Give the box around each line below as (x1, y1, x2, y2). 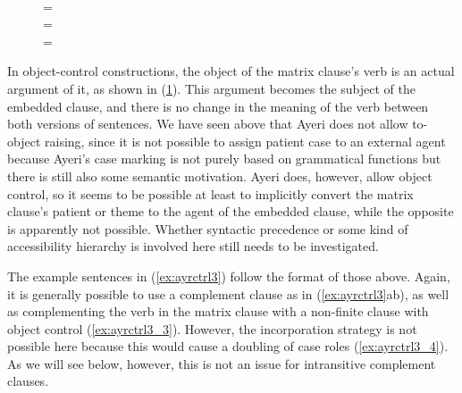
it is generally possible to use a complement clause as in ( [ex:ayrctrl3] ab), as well (7, 284, 449, 303)
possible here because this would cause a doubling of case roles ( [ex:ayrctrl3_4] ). (7, 337, 449, 355)
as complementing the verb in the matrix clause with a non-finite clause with (7, 302, 429, 321)
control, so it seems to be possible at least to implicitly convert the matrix (7, 184, 414, 203)
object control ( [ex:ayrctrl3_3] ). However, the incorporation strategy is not (7, 319, 417, 338)
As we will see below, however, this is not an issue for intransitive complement (7, 354, 436, 372)
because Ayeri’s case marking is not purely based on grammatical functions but (7, 149, 441, 168)
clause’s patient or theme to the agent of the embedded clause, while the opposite (7, 202, 454, 221)
